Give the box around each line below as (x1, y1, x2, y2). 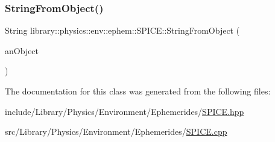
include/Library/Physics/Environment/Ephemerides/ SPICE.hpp (5, 105, 244, 117)
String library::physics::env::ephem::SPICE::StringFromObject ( (5, 24, 240, 37)
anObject (5, 44, 39, 57)
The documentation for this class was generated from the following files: (5, 85, 271, 97)
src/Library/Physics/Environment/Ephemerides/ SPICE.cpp (5, 125, 227, 138)
